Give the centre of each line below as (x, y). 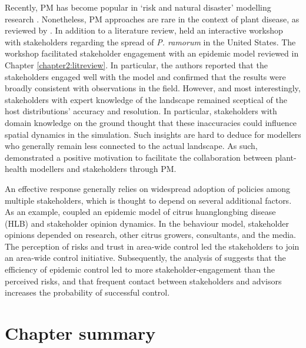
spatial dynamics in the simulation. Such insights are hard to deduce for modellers (153, 134)
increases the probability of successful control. (87, 292)
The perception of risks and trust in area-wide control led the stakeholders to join (152, 246)
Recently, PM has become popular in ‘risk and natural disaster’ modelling (138, 7)
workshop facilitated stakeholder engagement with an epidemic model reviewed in (152, 53)
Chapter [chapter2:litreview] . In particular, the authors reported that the (136, 64)
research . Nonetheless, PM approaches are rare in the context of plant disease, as (152, 19)
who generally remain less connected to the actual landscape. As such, (131, 146)
